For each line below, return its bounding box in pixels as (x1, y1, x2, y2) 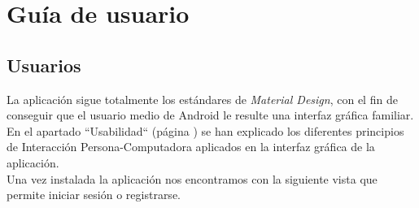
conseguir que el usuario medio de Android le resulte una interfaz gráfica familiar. (7, 106, 414, 123)
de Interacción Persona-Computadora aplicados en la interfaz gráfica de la (7, 138, 375, 155)
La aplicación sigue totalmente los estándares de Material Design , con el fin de (7, 90, 398, 107)
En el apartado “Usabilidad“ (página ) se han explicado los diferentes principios (7, 122, 404, 139)
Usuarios (7, 52, 81, 77)
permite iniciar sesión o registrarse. (7, 186, 181, 203)
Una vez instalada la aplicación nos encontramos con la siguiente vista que (7, 170, 378, 187)
